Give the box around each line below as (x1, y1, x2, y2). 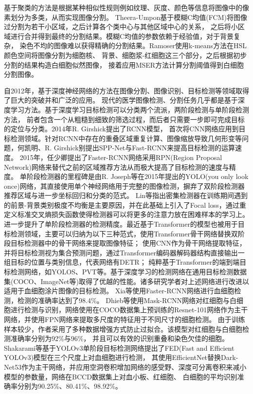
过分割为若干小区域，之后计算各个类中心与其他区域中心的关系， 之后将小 (4, 21, 238, 32)
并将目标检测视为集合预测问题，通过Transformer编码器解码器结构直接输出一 (4, 247, 245, 257)
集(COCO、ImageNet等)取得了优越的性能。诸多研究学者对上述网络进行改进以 (4, 276, 249, 286)
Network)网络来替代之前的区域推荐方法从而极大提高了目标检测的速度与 (4, 161, 229, 172)
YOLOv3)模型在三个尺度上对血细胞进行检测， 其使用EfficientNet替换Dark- (4, 352, 238, 362)
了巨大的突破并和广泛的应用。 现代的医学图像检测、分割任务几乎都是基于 (4, 95, 238, 105)
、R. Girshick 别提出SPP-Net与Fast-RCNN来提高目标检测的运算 (38, 143, 235, 153)
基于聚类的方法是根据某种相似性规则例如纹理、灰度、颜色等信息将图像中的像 (4, 2, 249, 12)
